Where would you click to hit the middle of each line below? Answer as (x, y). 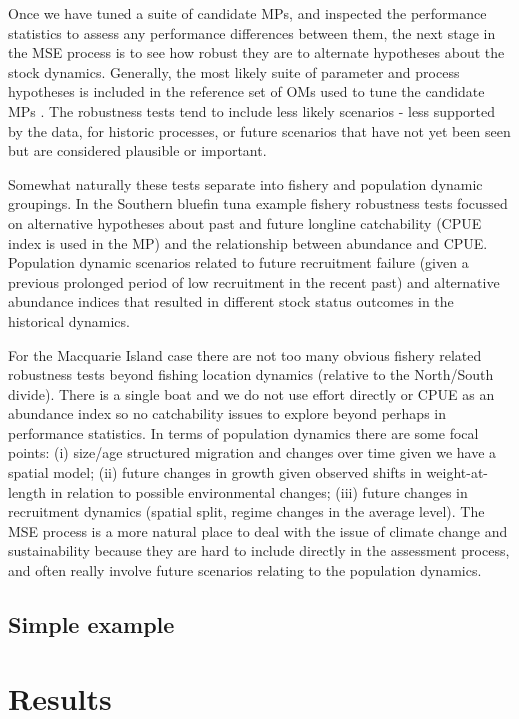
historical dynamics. (69, 320)
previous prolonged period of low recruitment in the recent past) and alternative (254, 281)
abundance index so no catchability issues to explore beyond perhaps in (227, 413)
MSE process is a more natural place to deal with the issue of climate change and (258, 530)
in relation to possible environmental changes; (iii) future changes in (259, 491)
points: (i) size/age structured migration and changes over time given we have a (252, 452)
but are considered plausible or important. (137, 150)
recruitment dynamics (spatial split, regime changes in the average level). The (246, 511)
